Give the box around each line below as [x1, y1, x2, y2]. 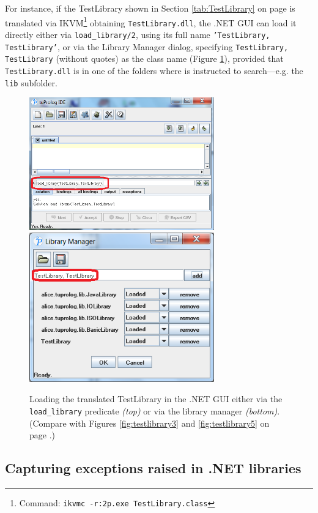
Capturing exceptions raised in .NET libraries [5, 459, 301, 477]
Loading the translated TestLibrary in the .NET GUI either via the [29, 392, 283, 405]
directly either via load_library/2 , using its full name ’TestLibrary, [5, 28, 270, 40]
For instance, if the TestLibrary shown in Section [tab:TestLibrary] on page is [5, 2, 295, 14]
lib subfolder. [5, 76, 57, 89]
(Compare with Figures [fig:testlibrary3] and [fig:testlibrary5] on [29, 416, 270, 429]
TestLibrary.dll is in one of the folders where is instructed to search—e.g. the [5, 64, 303, 77]
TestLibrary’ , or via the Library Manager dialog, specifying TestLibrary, [5, 40, 289, 53]
